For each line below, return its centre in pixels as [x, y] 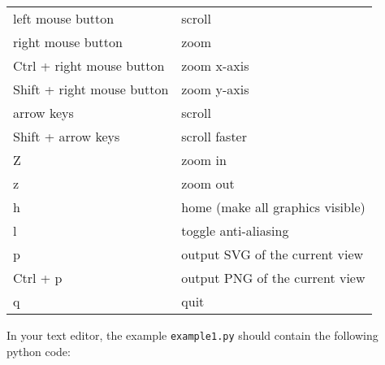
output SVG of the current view [273, 254]
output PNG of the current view [273, 278]
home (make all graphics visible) [273, 207]
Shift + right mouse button [91, 89]
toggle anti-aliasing [235, 230]
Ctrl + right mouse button [89, 65]
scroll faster [214, 136]
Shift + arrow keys [67, 136]
